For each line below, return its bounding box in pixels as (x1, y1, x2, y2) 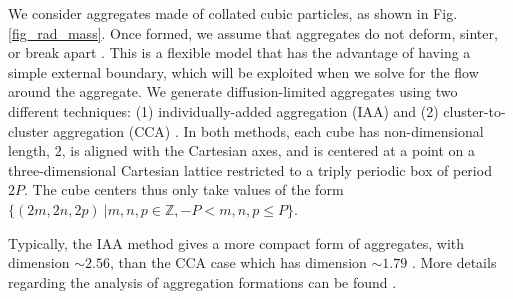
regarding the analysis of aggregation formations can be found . (8, 271, 397, 292)
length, (8, 140, 51, 161)
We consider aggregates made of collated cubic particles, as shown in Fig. (8, 3, 458, 23)
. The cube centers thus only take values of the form (24, 179, 344, 200)
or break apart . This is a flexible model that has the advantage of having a (8, 42, 471, 63)
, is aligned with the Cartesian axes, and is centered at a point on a (61, 140, 476, 161)
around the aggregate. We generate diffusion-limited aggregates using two (8, 81, 458, 102)
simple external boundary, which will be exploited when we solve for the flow (8, 61, 479, 82)
